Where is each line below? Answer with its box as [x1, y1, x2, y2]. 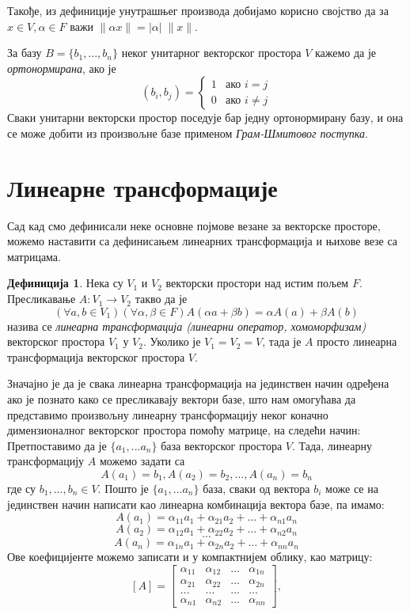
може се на [325, 480, 378, 496]
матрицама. [7, 248, 61, 264]
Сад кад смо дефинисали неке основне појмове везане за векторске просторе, [7, 217, 381, 233]
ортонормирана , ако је [7, 59, 116, 76]
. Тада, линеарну [291, 437, 372, 453]
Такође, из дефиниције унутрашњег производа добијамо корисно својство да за [7, 2, 389, 18]
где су [7, 480, 36, 496]
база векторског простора [161, 437, 283, 453]
